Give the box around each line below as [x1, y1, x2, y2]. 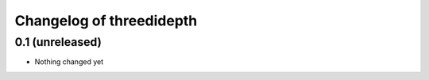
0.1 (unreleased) [14, 35, 102, 49]
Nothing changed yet [34, 57, 103, 67]
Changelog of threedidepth [14, 12, 198, 29]
